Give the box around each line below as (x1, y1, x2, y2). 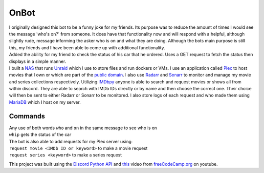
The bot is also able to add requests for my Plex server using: (9, 138, 133, 144)
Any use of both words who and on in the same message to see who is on (9, 125, 157, 131)
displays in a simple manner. (9, 58, 66, 64)
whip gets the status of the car (9, 132, 71, 137)
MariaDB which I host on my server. (9, 99, 81, 105)
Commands (9, 112, 45, 120)
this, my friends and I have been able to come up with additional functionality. (9, 44, 166, 51)
